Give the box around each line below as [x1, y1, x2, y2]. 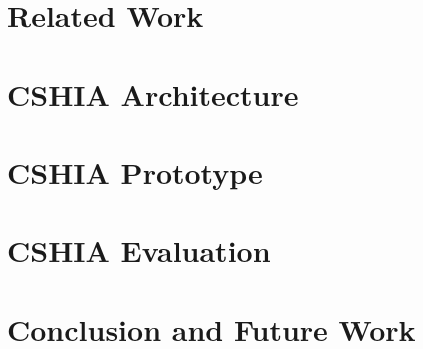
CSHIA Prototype [7, 151, 263, 192]
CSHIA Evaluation [7, 230, 271, 271]
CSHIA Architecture [7, 73, 299, 114]
